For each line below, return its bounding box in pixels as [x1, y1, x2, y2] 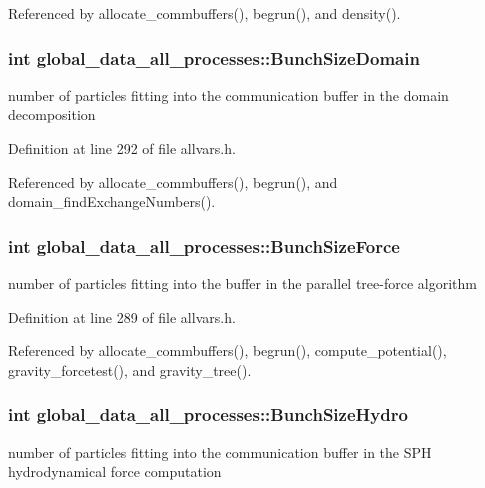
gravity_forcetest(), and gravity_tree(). [8, 359, 252, 380]
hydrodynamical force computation [8, 461, 222, 482]
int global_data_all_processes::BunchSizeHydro [8, 402, 408, 427]
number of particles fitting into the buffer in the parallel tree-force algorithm [8, 273, 477, 293]
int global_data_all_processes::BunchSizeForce [8, 233, 400, 258]
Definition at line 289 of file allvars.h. [8, 306, 236, 327]
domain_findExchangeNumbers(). [8, 191, 216, 212]
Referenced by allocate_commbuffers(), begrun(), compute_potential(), [8, 340, 447, 361]
